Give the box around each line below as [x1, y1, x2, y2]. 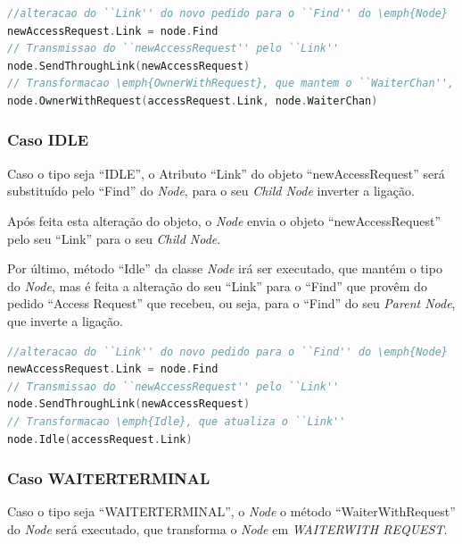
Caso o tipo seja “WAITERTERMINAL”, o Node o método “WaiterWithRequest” [7, 502, 456, 521]
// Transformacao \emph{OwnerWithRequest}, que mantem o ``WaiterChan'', [7, 77, 455, 90]
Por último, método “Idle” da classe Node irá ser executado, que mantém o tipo [7, 259, 442, 278]
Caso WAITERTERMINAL [7, 467, 210, 490]
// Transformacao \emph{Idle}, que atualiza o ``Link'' [7, 414, 346, 428]
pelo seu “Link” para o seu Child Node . [7, 229, 221, 247]
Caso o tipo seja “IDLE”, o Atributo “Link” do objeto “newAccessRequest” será [7, 163, 445, 182]
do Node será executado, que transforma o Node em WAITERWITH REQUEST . [7, 519, 448, 538]
